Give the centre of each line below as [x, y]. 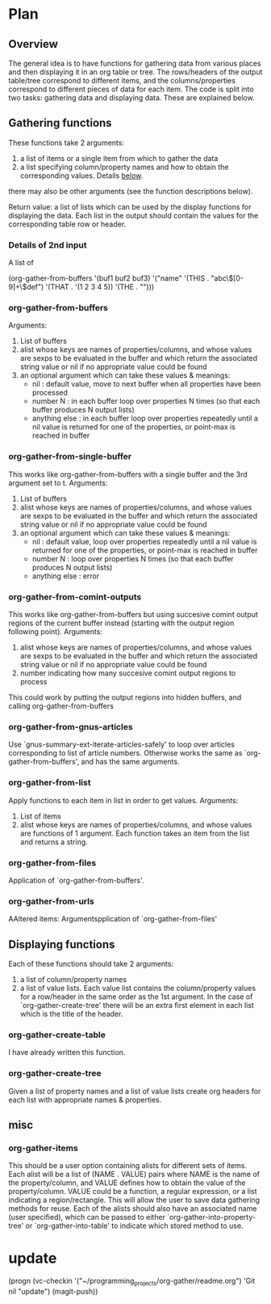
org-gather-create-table [57, 1035]
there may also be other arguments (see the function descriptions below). [131, 191]
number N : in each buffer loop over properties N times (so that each [146, 401]
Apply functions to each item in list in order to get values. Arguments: [123, 800]
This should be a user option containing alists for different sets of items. [128, 1166]
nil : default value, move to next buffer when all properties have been [146, 384]
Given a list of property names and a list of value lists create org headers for [135, 1091]
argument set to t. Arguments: [58, 483]
